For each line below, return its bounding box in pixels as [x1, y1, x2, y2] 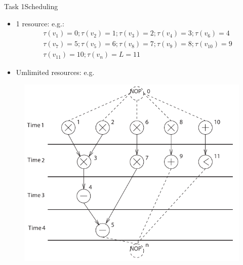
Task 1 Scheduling [4, 1, 58, 11]
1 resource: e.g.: [16, 18, 64, 28]
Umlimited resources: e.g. [16, 67, 95, 78]
